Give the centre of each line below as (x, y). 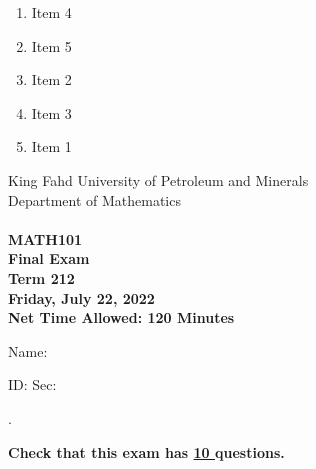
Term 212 (41, 277)
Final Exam (49, 258)
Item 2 (51, 79)
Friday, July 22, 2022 (81, 297)
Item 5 (51, 45)
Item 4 (51, 12)
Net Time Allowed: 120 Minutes (121, 317)
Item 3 (51, 112)
